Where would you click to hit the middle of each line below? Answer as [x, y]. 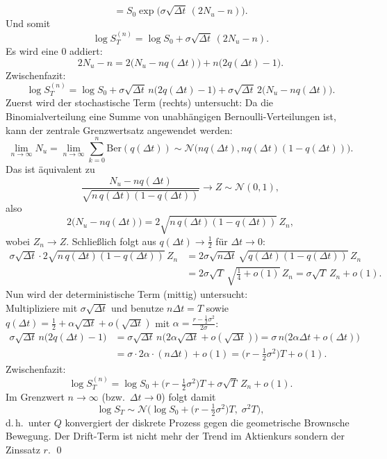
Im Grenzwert [35, 396]
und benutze [137, 308]
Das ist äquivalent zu [50, 169]
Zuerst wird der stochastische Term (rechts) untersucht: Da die [140, 102]
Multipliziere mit [42, 308]
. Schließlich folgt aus [111, 241]
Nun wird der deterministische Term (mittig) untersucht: [127, 294]
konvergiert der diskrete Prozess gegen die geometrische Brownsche [207, 422]
